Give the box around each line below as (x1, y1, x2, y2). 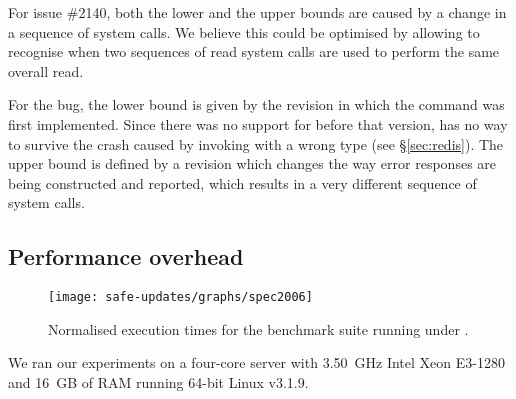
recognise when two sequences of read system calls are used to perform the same (8, 41, 500, 62)
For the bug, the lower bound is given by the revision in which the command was (8, 94, 505, 115)
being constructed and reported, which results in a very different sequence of (8, 172, 477, 193)
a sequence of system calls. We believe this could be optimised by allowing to (8, 21, 480, 42)
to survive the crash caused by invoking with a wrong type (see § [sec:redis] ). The (8, 133, 504, 154)
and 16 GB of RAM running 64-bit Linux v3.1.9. (8, 371, 309, 392)
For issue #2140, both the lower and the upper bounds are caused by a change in (8, 2, 507, 22)
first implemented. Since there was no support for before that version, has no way (8, 113, 508, 134)
